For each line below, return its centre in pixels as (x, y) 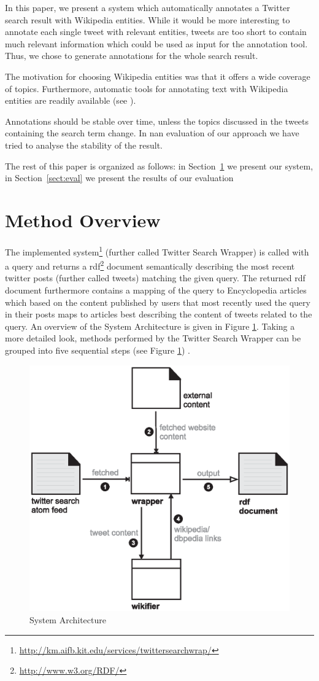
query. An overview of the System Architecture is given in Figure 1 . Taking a (150, 326)
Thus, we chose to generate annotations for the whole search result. (132, 56)
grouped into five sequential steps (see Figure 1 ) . (98, 350)
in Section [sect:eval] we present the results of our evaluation (119, 178)
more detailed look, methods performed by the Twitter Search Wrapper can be (153, 338)
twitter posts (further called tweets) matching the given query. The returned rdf (155, 278)
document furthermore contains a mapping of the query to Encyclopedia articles (156, 290)
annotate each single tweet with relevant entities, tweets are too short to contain (156, 32)
